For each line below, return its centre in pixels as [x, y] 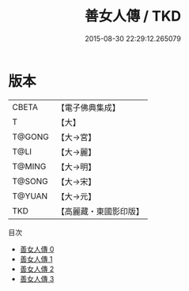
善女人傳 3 [37, 278]
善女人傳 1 [36, 259]
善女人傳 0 [37, 249]
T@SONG [30, 181]
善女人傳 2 [37, 269]
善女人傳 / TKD [133, 16]
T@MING [29, 166]
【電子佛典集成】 [88, 108]
